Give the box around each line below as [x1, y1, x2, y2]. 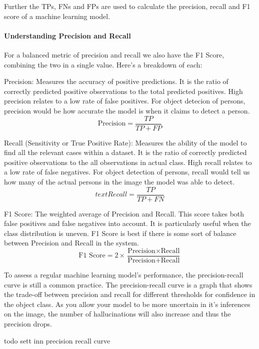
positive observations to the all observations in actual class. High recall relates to [4, 156, 252, 167]
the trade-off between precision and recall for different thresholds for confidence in [4, 289, 255, 299]
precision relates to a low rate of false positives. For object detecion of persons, [4, 95, 245, 106]
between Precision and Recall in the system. [4, 237, 139, 248]
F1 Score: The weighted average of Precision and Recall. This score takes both [4, 208, 244, 218]
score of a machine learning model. [4, 10, 110, 21]
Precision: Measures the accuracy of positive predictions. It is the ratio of [4, 76, 228, 86]
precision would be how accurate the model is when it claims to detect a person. [4, 105, 250, 115]
